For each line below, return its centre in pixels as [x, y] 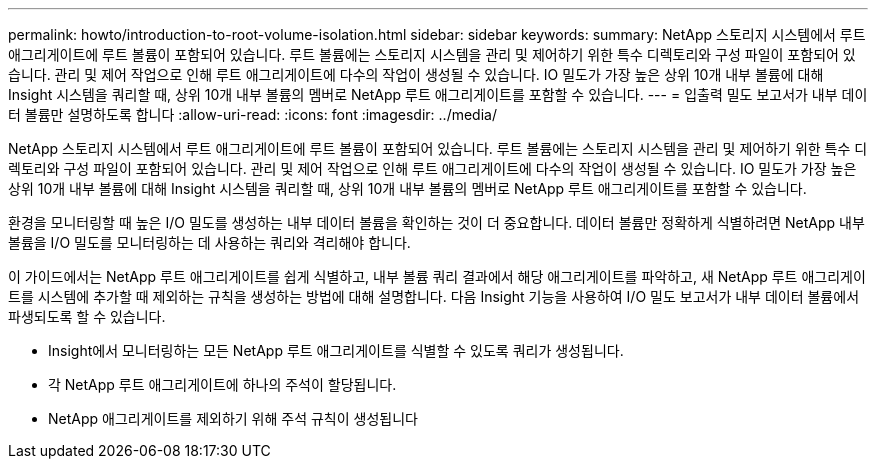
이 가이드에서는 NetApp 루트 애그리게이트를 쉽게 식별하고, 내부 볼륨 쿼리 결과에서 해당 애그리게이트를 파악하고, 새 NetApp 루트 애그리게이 [437, 276]
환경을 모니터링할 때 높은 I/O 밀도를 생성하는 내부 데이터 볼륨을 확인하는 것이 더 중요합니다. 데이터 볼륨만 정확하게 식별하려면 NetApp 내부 [436, 222]
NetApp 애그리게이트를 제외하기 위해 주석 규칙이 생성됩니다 [233, 418]
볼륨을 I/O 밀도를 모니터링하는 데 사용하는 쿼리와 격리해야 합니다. [209, 242]
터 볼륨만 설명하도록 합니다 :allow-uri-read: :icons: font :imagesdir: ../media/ [252, 114]
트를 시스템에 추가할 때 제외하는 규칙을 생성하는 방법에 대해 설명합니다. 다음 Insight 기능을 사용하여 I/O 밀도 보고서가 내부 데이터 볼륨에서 [434, 296]
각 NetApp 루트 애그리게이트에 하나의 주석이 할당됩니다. [222, 384]
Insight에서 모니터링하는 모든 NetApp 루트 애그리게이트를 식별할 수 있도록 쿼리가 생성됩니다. [336, 350]
